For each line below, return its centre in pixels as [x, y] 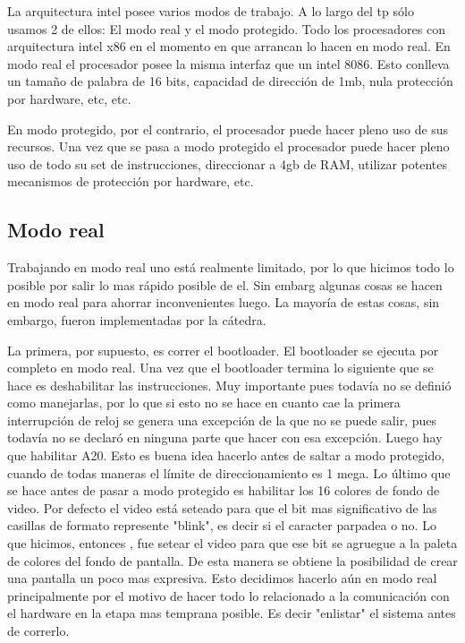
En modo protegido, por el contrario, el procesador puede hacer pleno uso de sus [228, 129]
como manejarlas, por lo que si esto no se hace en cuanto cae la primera [204, 403]
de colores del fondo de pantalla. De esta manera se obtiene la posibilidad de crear [232, 560]
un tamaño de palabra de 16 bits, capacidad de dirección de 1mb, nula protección [230, 81]
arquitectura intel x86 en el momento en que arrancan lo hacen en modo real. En [229, 46]
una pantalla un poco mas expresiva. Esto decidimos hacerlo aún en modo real [222, 578]
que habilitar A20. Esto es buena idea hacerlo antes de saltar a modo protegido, [226, 455]
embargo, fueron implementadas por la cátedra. [137, 319]
